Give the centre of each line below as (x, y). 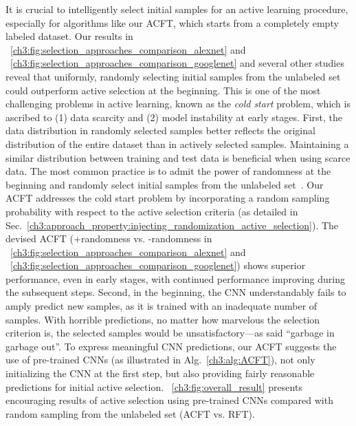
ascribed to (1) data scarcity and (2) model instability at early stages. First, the (174, 117)
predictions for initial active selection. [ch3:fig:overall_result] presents (154, 386)
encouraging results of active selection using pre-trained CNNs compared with (169, 400)
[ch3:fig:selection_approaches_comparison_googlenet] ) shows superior (158, 265)
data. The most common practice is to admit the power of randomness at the (168, 171)
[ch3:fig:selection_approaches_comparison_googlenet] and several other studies (177, 63)
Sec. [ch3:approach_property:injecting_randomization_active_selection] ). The (172, 225)
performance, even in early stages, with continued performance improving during (175, 278)
